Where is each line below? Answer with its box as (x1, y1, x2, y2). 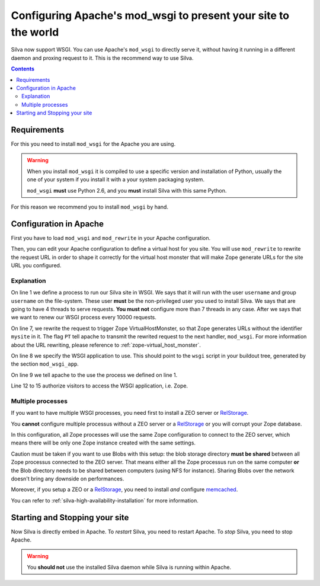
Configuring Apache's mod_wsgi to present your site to (11, 9, 290, 22)
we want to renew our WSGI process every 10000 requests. (11, 314, 157, 321)
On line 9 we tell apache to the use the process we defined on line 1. (11, 371, 178, 379)
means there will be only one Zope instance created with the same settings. (11, 439, 196, 447)
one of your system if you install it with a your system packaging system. (27, 176, 204, 183)
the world (11, 25, 59, 39)
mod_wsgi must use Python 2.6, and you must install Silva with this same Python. (27, 187, 227, 194)
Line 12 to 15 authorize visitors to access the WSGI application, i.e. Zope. (11, 382, 188, 389)
